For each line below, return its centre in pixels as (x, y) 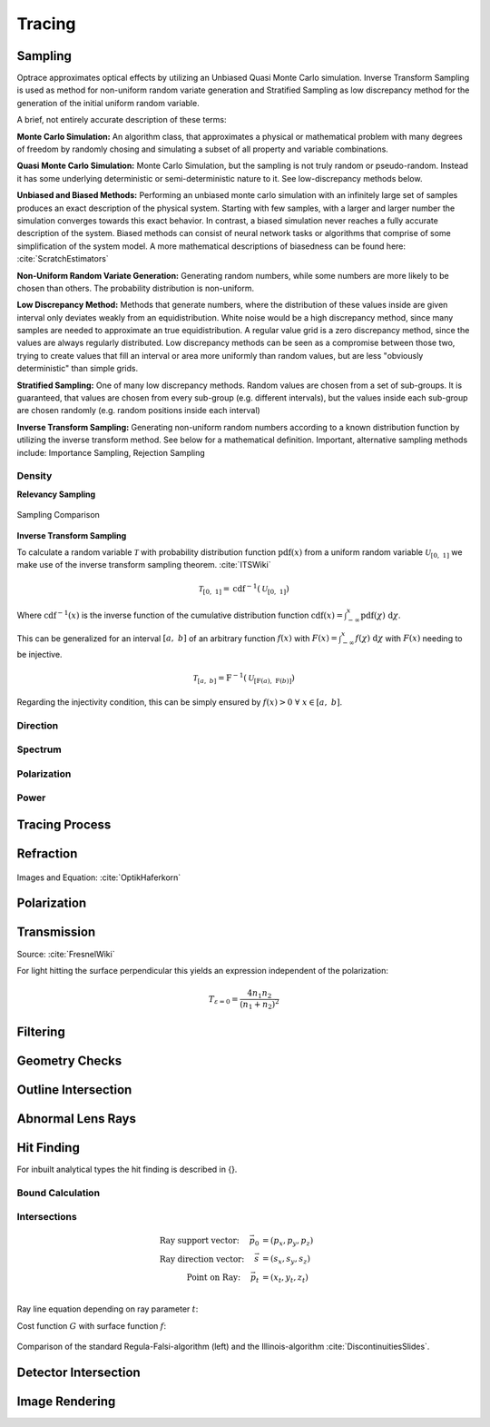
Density (34, 476)
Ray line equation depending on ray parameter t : (108, 1309)
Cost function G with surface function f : (92, 1325)
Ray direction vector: (202, 1259)
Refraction (47, 854)
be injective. (39, 655)
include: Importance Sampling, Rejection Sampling (111, 452)
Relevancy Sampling (56, 494)
